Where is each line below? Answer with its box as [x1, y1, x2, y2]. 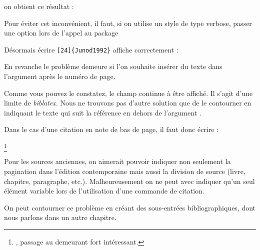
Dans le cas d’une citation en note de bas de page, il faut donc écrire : [4, 124, 219, 134]
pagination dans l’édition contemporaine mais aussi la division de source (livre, [4, 165, 245, 176]
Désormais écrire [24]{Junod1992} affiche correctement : [4, 44, 178, 54]
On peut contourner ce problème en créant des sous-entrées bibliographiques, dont [4, 202, 256, 212]
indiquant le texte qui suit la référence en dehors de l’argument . [4, 107, 201, 117]
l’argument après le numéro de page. [4, 71, 115, 81]
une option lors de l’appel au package [4, 27, 118, 38]
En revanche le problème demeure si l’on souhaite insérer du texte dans [4, 61, 222, 71]
